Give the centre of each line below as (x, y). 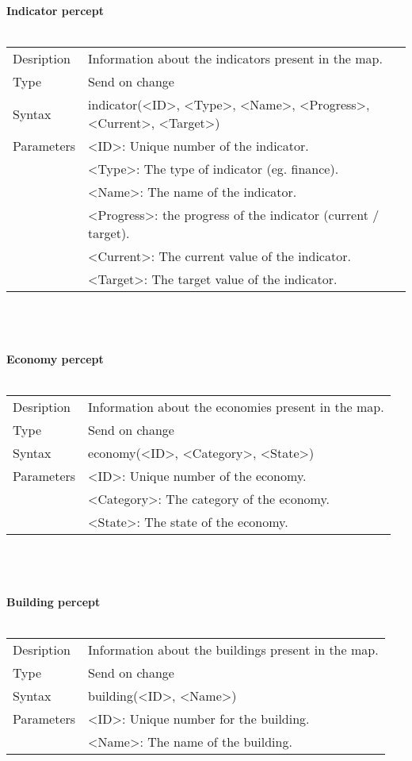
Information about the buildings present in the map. (233, 650)
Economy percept (55, 358)
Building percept (53, 601)
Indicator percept (55, 10)
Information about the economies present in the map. (236, 407)
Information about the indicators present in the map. (235, 59)
